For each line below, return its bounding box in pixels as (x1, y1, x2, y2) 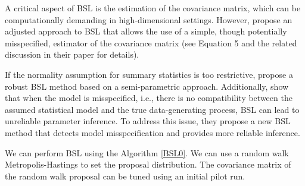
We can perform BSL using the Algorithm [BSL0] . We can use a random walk (5, 146, 289, 159)
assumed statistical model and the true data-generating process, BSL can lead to (5, 103, 300, 115)
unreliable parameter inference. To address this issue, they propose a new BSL (5, 115, 291, 127)
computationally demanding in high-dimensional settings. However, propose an (5, 13, 292, 26)
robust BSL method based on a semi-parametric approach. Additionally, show (5, 80, 289, 92)
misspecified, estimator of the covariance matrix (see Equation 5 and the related (5, 36, 297, 49)
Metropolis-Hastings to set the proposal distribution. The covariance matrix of (5, 158, 291, 171)
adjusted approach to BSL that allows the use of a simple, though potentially (5, 25, 287, 37)
